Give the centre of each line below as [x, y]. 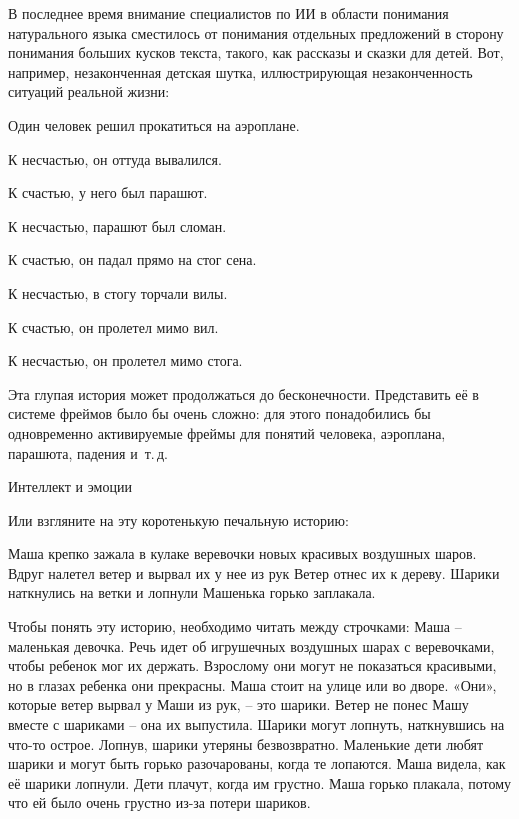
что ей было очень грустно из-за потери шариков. [159, 802]
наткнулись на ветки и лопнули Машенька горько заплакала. [192, 592]
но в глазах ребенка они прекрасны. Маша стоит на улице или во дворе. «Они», [252, 684]
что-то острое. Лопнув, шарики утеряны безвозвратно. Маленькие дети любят [246, 743]
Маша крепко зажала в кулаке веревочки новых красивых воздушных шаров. [242, 553]
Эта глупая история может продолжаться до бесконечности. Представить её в [243, 393]
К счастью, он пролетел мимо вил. [113, 326]
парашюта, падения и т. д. [88, 452]
